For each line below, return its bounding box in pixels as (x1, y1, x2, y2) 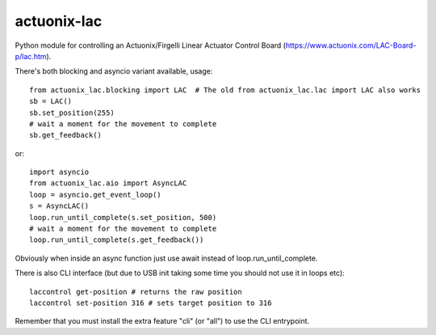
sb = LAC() (29, 97, 73, 106)
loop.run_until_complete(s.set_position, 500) (29, 213, 217, 222)
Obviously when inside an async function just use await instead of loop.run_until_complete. (15, 253, 318, 263)
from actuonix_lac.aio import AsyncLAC (29, 179, 187, 188)
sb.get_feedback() (29, 130, 103, 140)
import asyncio (29, 167, 90, 177)
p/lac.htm (15, 51, 48, 61)
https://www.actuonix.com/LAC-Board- (285, 40, 417, 50)
